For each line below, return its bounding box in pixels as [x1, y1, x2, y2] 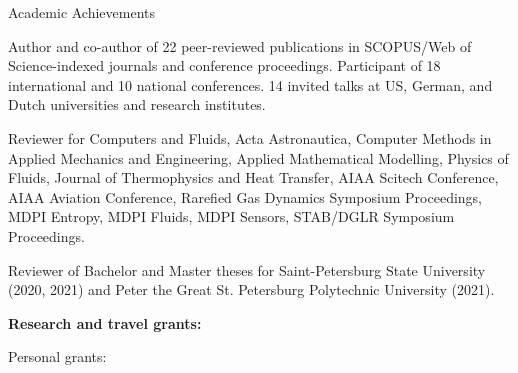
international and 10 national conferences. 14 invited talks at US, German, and [8, 74, 493, 95]
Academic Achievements [8, 2, 156, 22]
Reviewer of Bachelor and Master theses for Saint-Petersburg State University [8, 259, 486, 280]
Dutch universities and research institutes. [8, 94, 266, 115]
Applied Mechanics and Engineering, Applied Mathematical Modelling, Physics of [8, 147, 509, 168]
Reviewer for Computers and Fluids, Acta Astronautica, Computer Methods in [8, 127, 492, 148]
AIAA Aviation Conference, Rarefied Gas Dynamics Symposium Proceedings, [8, 186, 482, 207]
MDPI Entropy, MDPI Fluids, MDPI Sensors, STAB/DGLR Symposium [8, 206, 455, 227]
